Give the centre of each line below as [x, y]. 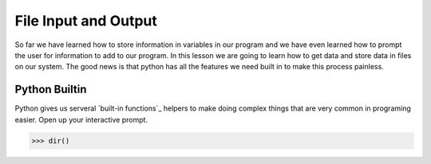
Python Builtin [51, 90]
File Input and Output [86, 21]
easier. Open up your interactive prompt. [81, 119]
